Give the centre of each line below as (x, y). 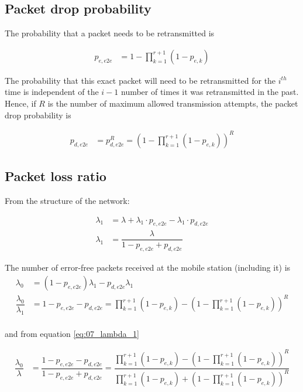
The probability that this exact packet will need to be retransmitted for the (140, 80)
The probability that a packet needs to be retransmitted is (110, 33)
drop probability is (38, 115)
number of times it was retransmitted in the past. (210, 92)
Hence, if (20, 103)
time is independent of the (52, 92)
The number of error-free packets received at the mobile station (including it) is (148, 267)
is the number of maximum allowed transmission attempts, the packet (173, 103)
